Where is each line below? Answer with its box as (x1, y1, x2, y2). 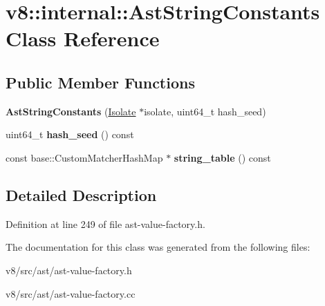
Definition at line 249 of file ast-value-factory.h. (6, 216, 205, 231)
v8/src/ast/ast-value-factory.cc (6, 286, 136, 300)
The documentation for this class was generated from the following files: (6, 240, 310, 254)
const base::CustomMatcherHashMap (6, 150, 163, 164)
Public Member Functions (6, 71, 195, 93)
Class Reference (6, 24, 160, 52)
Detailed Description (6, 184, 157, 205)
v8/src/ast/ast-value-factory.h (6, 262, 132, 277)
